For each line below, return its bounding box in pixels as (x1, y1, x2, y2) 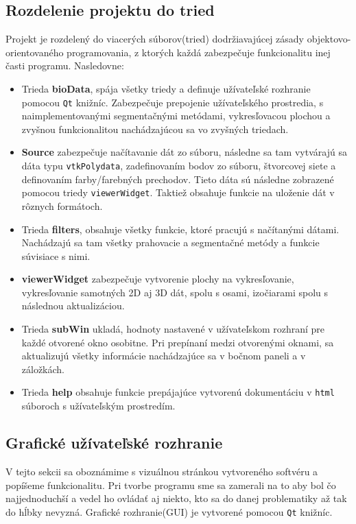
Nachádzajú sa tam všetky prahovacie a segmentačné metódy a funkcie (21, 235, 320, 250)
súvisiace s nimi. (21, 248, 91, 263)
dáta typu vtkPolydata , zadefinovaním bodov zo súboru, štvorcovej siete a (21, 158, 336, 173)
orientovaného (5, 45, 64, 59)
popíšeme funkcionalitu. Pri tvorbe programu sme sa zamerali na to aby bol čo (5, 477, 336, 492)
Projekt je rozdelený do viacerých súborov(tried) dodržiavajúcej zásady (5, 32, 305, 46)
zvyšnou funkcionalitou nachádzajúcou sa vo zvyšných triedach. (21, 121, 289, 136)
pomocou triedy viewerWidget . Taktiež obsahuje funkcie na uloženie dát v (21, 185, 335, 200)
